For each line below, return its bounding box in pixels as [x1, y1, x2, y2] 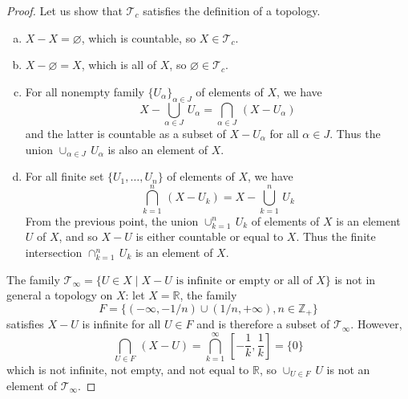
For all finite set [25, 168, 104, 185]
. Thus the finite [296, 228, 376, 245]
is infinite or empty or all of [176, 275, 313, 287]
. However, [350, 316, 402, 332]
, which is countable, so [81, 29, 196, 46]
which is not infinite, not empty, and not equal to [6, 360, 249, 377]
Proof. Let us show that [6, 2, 123, 18]
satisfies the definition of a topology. [143, 2, 321, 18]
